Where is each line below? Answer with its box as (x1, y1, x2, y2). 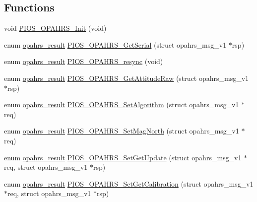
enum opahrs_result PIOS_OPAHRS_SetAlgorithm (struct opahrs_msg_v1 (4, 99, 239, 110)
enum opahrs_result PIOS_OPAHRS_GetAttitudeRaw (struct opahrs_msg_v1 (4, 72, 249, 83)
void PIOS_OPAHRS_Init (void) (4, 23, 107, 33)
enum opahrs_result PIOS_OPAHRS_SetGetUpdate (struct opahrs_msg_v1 (4, 152, 242, 162)
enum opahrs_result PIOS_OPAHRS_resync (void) (4, 56, 163, 67)
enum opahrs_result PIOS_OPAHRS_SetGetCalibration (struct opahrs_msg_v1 (4, 178, 254, 189)
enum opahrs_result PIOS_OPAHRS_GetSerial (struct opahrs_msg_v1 (4, 39, 227, 50)
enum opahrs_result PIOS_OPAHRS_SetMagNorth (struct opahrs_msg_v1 (4, 126, 239, 136)
